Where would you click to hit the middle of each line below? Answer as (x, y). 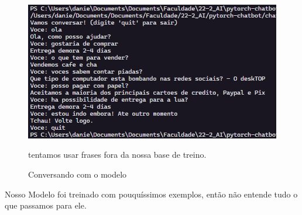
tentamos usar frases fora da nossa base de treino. (117, 155)
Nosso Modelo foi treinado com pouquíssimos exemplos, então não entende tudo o (151, 194)
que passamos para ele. (46, 205)
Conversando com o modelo (78, 174)
